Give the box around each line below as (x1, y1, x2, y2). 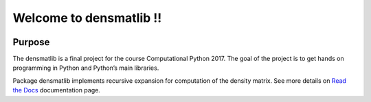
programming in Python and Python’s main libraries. (12, 64, 159, 72)
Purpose (12, 36, 50, 48)
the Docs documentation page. (12, 86, 101, 94)
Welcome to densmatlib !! (12, 10, 162, 25)
